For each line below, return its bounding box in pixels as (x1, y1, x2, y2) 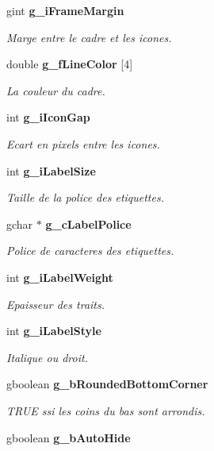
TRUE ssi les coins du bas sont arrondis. (6, 402, 205, 418)
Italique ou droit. (6, 349, 88, 365)
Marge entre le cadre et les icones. (6, 29, 172, 45)
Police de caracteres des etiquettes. (6, 242, 174, 259)
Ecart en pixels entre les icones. (6, 135, 160, 152)
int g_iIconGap (6, 109, 90, 125)
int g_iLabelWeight (6, 268, 113, 285)
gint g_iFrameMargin (6, 2, 124, 18)
